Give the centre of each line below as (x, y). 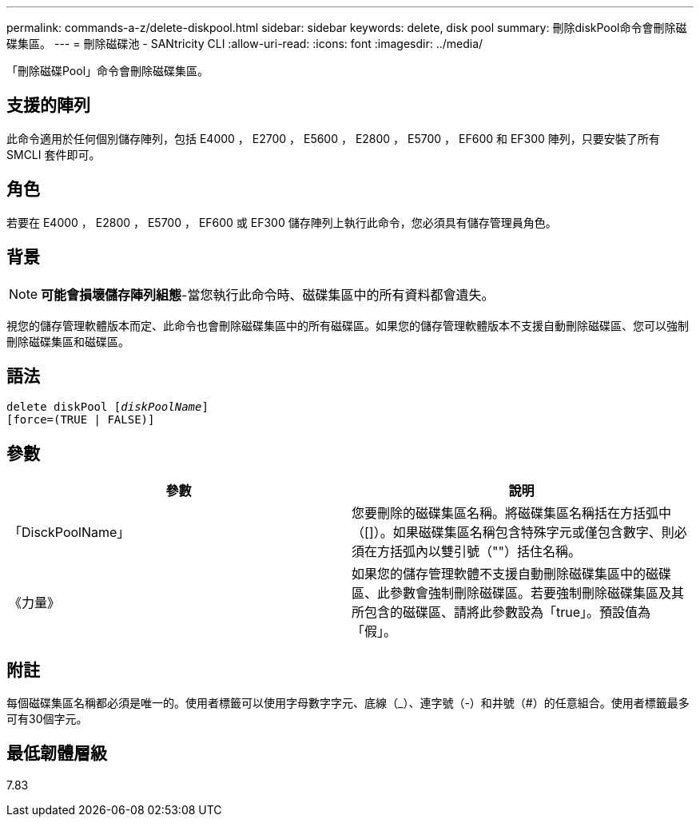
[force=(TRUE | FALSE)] (81, 420)
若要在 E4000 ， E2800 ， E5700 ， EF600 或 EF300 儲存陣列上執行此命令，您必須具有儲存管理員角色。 (282, 222)
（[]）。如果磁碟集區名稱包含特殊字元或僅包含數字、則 (513, 533)
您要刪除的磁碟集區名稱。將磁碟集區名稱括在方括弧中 (512, 513)
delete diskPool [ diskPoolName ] (107, 407)
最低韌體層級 (57, 753)
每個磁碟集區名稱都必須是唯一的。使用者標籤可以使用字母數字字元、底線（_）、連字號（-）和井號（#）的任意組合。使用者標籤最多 (348, 703)
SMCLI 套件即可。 (54, 154)
